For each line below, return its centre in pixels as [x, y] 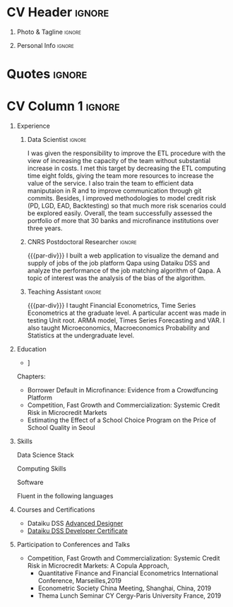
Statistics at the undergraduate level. [81, 335]
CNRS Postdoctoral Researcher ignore [82, 242]
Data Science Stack [46, 455]
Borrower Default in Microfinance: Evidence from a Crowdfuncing [123, 390]
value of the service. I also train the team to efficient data [110, 184]
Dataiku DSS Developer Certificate [77, 531]
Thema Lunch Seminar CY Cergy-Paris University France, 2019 [130, 596]
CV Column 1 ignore [64, 106]
